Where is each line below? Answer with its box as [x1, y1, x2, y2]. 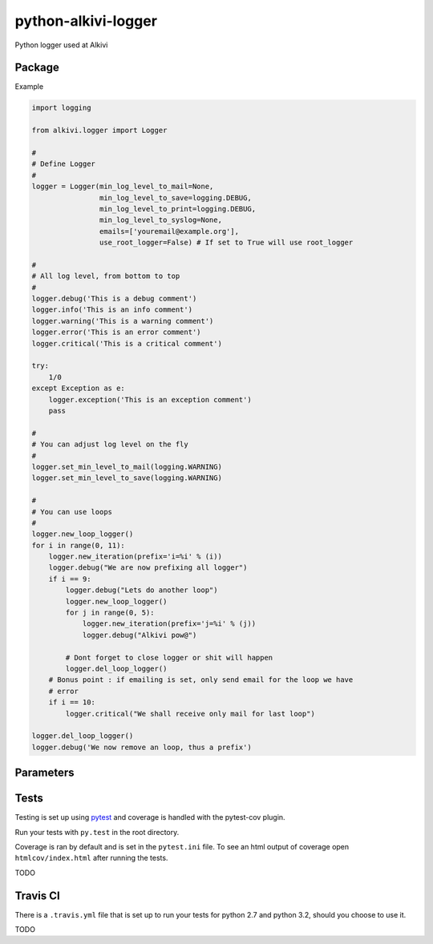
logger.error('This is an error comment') [31, 328, 201, 337]
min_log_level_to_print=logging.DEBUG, [99, 204, 257, 213]
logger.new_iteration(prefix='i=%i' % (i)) [48, 552, 222, 561]
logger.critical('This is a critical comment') [31, 339, 222, 348]
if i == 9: [48, 574, 91, 583]
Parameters [14, 766, 75, 780]
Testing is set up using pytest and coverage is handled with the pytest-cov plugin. [14, 813, 285, 822]
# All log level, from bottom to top [31, 272, 180, 280]
